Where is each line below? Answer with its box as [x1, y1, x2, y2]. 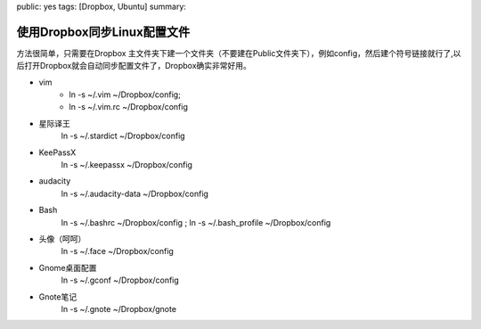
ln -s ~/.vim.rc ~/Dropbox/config [69, 102, 189, 112]
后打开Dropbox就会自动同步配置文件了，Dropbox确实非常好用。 [16, 61, 251, 71]
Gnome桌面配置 [38, 262, 97, 273]
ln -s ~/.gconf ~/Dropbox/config [61, 275, 180, 285]
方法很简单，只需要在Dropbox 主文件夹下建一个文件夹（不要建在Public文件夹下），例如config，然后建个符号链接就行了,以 [16, 47, 461, 58]
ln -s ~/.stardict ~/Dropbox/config [61, 130, 186, 142]
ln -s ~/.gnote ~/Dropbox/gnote [61, 303, 177, 314]
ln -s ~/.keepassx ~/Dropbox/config [61, 160, 193, 170]
